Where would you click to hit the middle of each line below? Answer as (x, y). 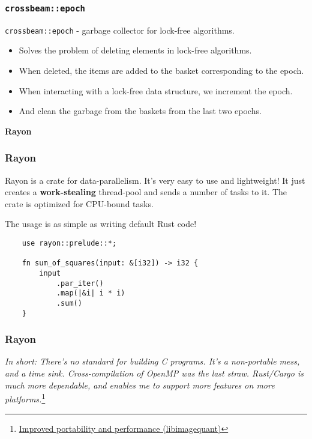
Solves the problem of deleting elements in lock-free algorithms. (135, 50)
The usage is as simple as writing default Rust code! (101, 224)
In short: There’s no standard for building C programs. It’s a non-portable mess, (152, 361)
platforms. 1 (25, 398)
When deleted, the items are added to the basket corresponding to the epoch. (161, 71)
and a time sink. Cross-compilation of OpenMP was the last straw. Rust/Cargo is (154, 373)
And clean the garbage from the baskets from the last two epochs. (140, 111)
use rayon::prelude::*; (69, 243)
